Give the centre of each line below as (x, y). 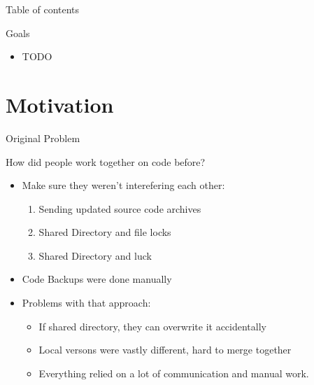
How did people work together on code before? (106, 161)
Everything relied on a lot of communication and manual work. (174, 373)
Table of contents (43, 9)
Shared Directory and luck (95, 255)
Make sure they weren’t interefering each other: (123, 185)
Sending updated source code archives (120, 208)
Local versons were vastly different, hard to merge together (165, 350)
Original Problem (43, 138)
